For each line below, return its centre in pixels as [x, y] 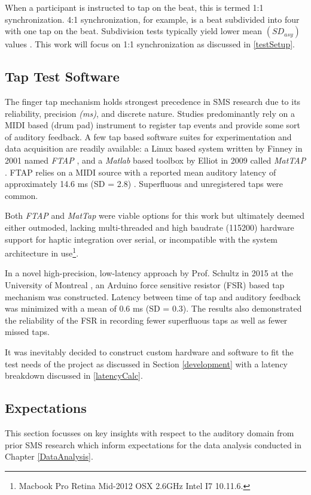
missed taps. [27, 332]
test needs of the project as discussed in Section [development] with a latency [146, 363]
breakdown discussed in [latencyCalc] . [74, 375]
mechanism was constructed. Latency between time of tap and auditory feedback [153, 296]
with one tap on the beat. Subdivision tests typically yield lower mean [134, 31]
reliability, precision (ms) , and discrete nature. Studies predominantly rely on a [150, 113]
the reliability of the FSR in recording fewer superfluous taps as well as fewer [146, 320]
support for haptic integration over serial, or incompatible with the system [141, 239]
